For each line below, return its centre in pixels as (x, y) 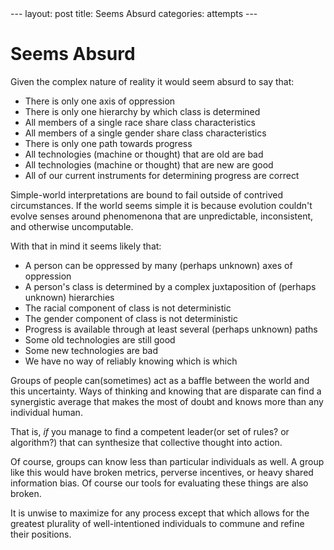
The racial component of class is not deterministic (128, 308)
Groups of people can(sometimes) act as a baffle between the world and (160, 380)
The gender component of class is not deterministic (131, 318)
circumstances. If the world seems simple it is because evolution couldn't (161, 205)
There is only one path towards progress (108, 143)
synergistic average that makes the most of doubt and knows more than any (167, 401)
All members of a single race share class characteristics (140, 122)
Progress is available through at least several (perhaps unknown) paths (171, 329)
